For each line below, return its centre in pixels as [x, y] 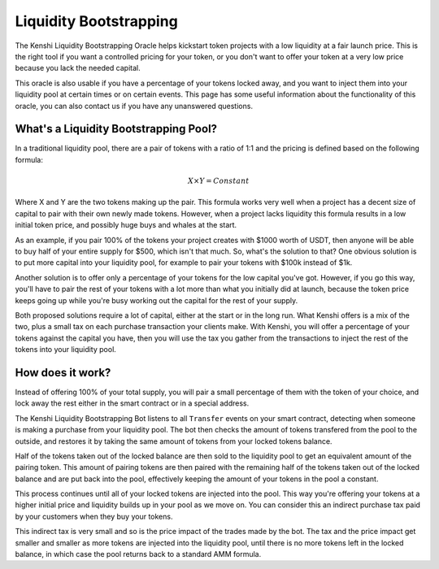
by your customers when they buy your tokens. [94, 516]
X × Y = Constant [218, 180]
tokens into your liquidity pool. [66, 350]
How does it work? [63, 373]
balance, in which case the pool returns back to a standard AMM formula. [138, 554]
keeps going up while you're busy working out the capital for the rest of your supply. [156, 300]
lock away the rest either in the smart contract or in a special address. [132, 403]
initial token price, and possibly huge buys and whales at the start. [126, 225]
